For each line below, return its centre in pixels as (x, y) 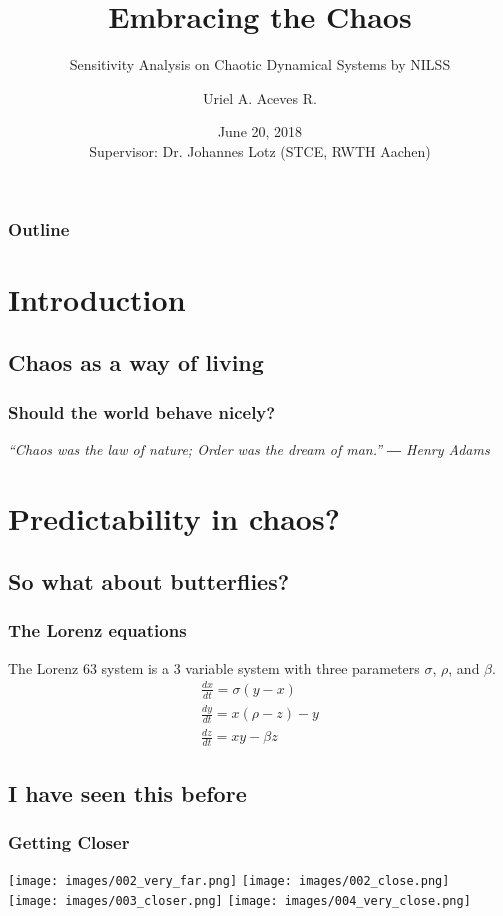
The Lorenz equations (97, 630)
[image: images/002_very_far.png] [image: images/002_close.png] (229, 881)
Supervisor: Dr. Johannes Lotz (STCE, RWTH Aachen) (260, 150)
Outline (39, 228)
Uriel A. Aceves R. (260, 97)
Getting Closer (69, 841)
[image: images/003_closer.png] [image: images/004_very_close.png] (239, 900)
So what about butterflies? (149, 581)
